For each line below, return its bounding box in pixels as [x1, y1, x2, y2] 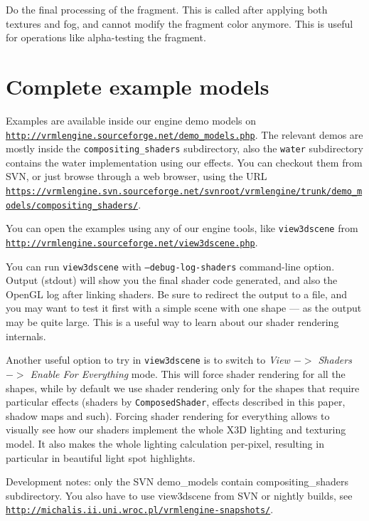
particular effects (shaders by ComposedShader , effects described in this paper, [6, 394, 346, 409]
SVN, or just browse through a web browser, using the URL [6, 169, 267, 184]
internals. [6, 328, 46, 343]
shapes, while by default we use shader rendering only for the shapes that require [6, 380, 360, 395]
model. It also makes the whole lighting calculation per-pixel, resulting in [6, 436, 324, 451]
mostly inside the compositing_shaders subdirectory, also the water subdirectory [6, 141, 363, 156]
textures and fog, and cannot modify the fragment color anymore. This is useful [6, 16, 353, 31]
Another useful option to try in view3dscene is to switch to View [6, 352, 290, 367]
